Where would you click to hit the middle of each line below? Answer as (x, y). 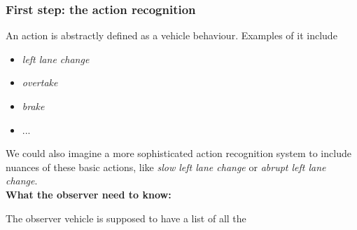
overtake (40, 82)
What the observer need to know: (89, 194)
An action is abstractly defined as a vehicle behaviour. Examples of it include (171, 35)
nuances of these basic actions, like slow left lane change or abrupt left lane (166, 167)
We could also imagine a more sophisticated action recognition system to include (178, 153)
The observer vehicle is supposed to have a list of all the (126, 218)
